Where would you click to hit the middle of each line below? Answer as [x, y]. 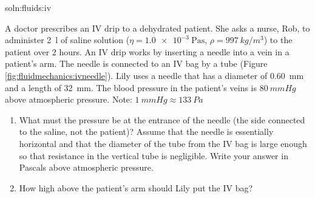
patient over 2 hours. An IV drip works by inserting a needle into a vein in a [147, 51]
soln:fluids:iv [28, 7]
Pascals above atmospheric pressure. [86, 167]
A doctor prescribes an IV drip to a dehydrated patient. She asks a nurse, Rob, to [157, 28]
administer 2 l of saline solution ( [67, 40]
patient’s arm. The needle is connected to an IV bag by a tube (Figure [136, 63]
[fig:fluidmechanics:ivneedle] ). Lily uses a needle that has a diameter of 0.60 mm [154, 75]
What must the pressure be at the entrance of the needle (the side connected [162, 119]
